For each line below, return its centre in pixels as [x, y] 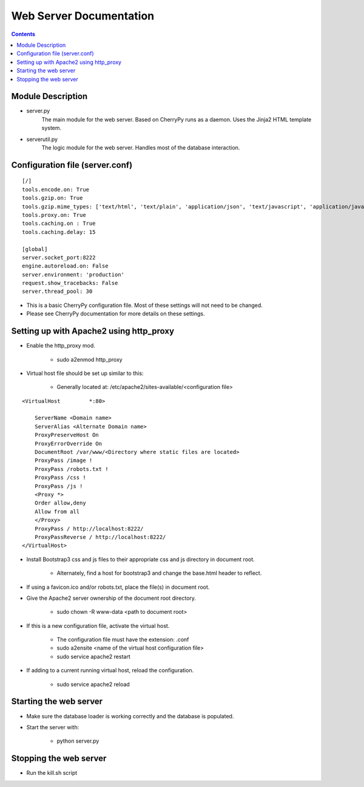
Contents [23, 34]
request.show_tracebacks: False [70, 283]
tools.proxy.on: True [54, 215]
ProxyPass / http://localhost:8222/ [89, 528]
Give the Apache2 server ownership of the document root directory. [111, 598]
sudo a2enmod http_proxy [89, 359]
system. [52, 128]
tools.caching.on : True [59, 224]
